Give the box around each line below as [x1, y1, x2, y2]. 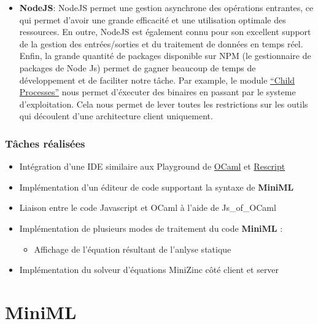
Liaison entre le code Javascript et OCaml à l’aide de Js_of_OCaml [19, 201, 276, 214]
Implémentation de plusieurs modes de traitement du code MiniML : [19, 221, 283, 234]
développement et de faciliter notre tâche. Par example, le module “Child [19, 73, 295, 86]
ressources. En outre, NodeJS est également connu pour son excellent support [19, 25, 311, 38]
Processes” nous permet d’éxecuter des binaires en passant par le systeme [19, 85, 296, 98]
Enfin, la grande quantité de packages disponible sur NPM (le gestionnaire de [19, 49, 311, 62]
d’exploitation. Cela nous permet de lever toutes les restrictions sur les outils [19, 97, 308, 110]
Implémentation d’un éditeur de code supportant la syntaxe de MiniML [19, 180, 294, 193]
